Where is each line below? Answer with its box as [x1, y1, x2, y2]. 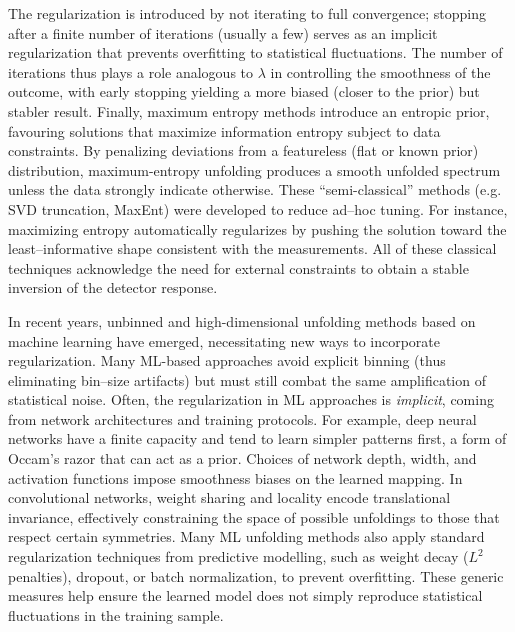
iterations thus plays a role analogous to [8, 61, 253, 82]
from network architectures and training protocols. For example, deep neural [8, 408, 477, 429]
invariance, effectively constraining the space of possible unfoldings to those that [8, 506, 500, 527]
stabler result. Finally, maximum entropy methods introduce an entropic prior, [8, 100, 490, 121]
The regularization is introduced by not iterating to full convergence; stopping [8, 3, 486, 23]
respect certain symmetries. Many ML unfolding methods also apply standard [8, 526, 485, 547]
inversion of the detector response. [8, 277, 218, 298]
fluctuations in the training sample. [8, 604, 224, 625]
